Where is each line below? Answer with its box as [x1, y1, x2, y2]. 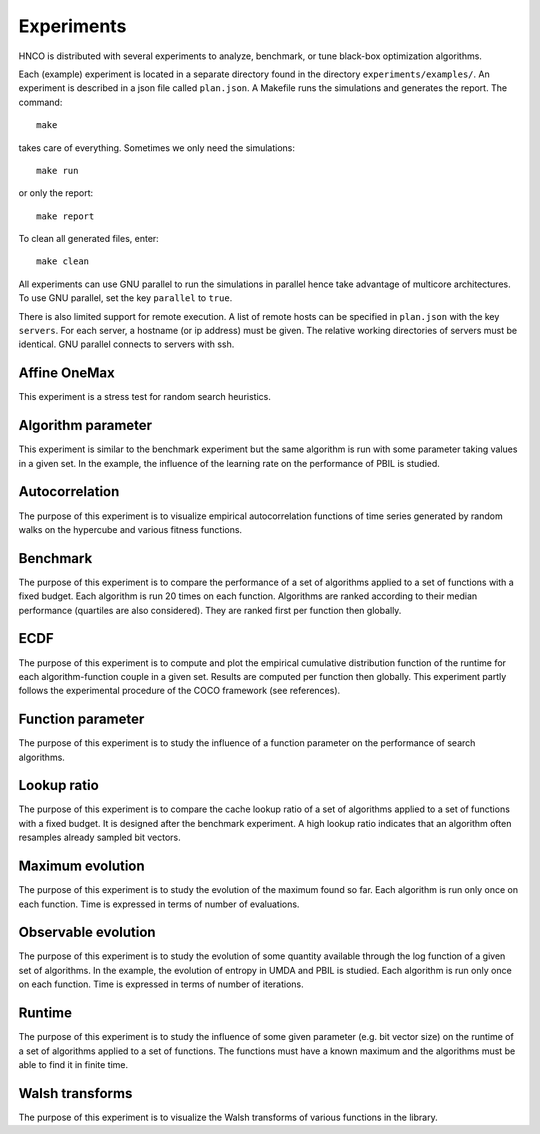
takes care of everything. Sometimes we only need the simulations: [18, 141, 295, 154]
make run [36, 165, 79, 176]
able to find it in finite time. [18, 1058, 129, 1070]
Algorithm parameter [18, 417, 153, 434]
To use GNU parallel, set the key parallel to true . [18, 292, 233, 304]
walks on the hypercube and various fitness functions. [18, 523, 243, 535]
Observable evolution [18, 924, 156, 941]
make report [36, 210, 95, 222]
